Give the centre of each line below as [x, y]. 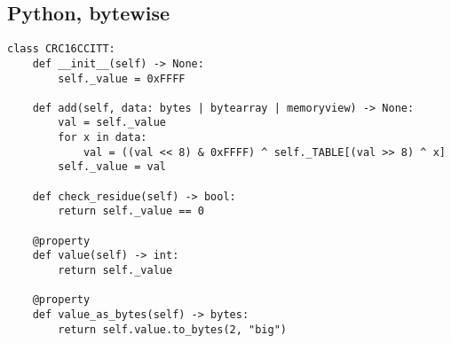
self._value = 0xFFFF [122, 78]
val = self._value [112, 123]
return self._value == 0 [131, 211]
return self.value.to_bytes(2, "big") [172, 329]
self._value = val [112, 167]
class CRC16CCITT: [61, 49]
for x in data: [103, 138]
